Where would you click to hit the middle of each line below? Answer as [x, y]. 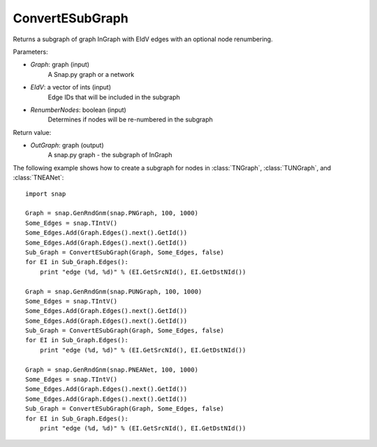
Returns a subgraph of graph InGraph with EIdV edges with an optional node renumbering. [143, 39]
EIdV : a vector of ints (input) [71, 87]
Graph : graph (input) [60, 65]
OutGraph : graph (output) [67, 145]
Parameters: [30, 52]
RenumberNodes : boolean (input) [79, 110]
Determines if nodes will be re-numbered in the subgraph [130, 119]
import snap [46, 193]
